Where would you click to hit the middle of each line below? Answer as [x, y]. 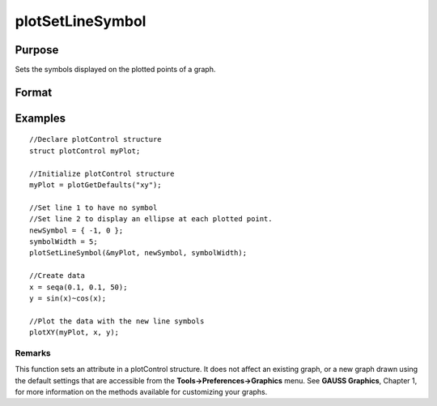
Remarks [33, 353]
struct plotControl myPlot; [85, 151]
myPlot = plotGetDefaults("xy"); [95, 185]
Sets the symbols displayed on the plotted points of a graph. [115, 70]
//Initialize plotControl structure [102, 173]
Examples [40, 118]
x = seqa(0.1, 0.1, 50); [78, 287]
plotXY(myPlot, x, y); [74, 333]
